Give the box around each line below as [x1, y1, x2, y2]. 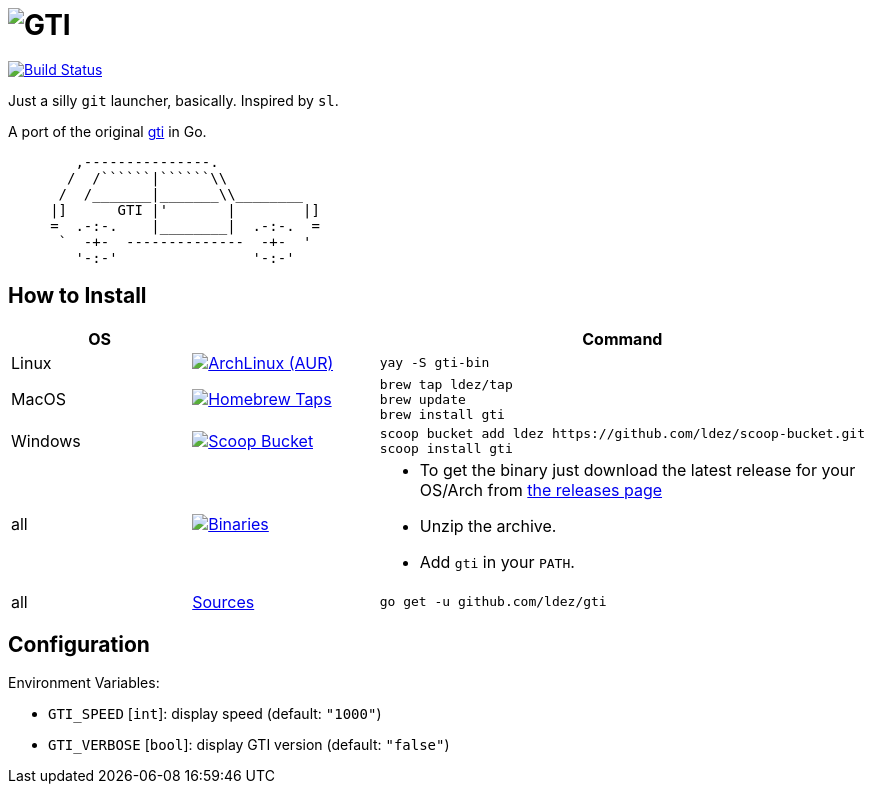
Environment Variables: [8, 674, 160, 692]
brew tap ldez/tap [379, 376, 513, 392]
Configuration [8, 632, 150, 658]
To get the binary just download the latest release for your [419, 459, 856, 480]
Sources [192, 591, 255, 612]
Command [582, 328, 663, 349]
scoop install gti [379, 440, 513, 456]
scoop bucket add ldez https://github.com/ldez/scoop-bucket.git [379, 425, 865, 441]
